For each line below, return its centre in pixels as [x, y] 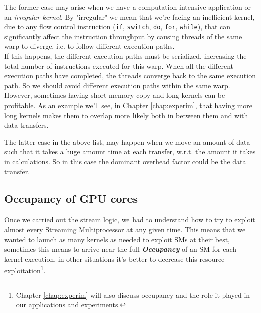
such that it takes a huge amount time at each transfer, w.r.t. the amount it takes [130, 151]
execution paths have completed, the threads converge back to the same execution [130, 76]
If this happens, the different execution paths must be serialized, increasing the [125, 56]
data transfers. [26, 125]
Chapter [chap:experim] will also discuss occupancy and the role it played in [133, 295]
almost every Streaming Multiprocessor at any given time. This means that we [125, 229]
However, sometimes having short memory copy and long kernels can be [115, 95]
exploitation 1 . [25, 270]
